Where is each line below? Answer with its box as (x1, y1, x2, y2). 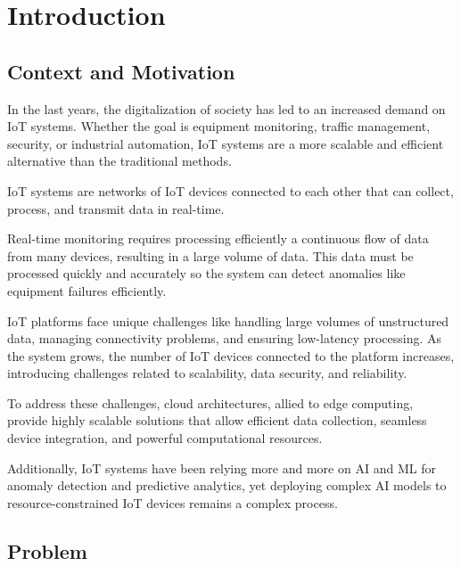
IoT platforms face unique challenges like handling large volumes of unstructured (7, 311, 449, 330)
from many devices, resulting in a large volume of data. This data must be (7, 246, 414, 265)
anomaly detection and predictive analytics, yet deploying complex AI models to (7, 476, 447, 495)
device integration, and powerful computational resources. (7, 429, 323, 447)
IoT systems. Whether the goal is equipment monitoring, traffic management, (7, 117, 431, 135)
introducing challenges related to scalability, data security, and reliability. (7, 364, 407, 382)
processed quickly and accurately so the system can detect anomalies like (7, 264, 406, 283)
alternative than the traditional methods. (7, 152, 232, 170)
